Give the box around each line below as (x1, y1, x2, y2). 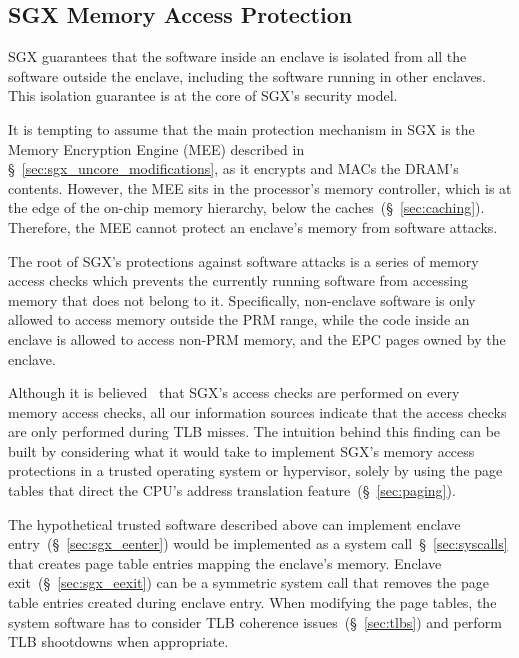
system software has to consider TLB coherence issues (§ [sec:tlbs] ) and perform (8, 611, 502, 632)
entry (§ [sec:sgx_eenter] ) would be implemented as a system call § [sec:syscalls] (8, 533, 508, 554)
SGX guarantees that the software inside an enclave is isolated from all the (8, 46, 467, 67)
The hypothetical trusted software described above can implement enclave (8, 513, 461, 534)
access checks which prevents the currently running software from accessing (8, 270, 468, 291)
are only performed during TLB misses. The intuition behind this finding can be (8, 421, 501, 442)
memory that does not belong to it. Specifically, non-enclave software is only (8, 289, 476, 310)
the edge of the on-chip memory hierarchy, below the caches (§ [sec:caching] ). (8, 197, 485, 218)
